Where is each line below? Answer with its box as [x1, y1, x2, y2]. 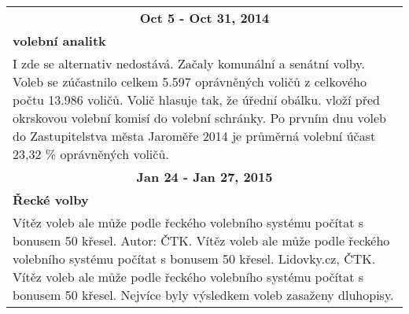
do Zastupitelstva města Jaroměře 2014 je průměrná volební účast [13, 127, 376, 145]
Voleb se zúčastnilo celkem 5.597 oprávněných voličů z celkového [13, 72, 367, 91]
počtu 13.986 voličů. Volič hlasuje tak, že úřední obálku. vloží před [13, 91, 380, 109]
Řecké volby [13, 190, 89, 209]
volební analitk [13, 31, 106, 50]
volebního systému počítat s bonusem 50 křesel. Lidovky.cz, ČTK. [13, 249, 376, 268]
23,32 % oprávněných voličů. [13, 145, 169, 163]
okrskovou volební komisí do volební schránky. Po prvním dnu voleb [13, 109, 386, 127]
